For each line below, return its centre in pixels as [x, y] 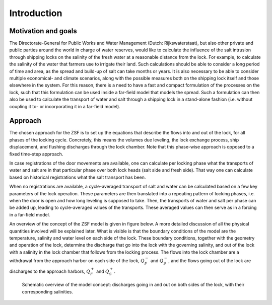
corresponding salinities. [47, 291]
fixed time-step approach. [36, 154]
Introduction [36, 13]
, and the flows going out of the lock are [210, 260]
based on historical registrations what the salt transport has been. [78, 177]
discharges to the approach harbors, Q [50, 271]
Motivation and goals [43, 31]
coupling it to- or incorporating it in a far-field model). [65, 106]
